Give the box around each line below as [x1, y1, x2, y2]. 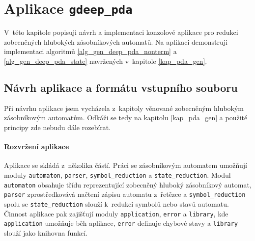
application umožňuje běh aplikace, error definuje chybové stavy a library [4, 218, 238, 228]
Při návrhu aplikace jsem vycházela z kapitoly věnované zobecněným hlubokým [4, 103, 244, 113]
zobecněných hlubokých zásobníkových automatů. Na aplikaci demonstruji [4, 36, 227, 47]
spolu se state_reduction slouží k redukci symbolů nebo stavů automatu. [4, 198, 229, 209]
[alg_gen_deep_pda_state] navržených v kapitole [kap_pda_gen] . [4, 56, 207, 66]
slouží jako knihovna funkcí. [4, 227, 88, 238]
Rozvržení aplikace [4, 141, 69, 152]
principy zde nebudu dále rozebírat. [4, 122, 111, 133]
